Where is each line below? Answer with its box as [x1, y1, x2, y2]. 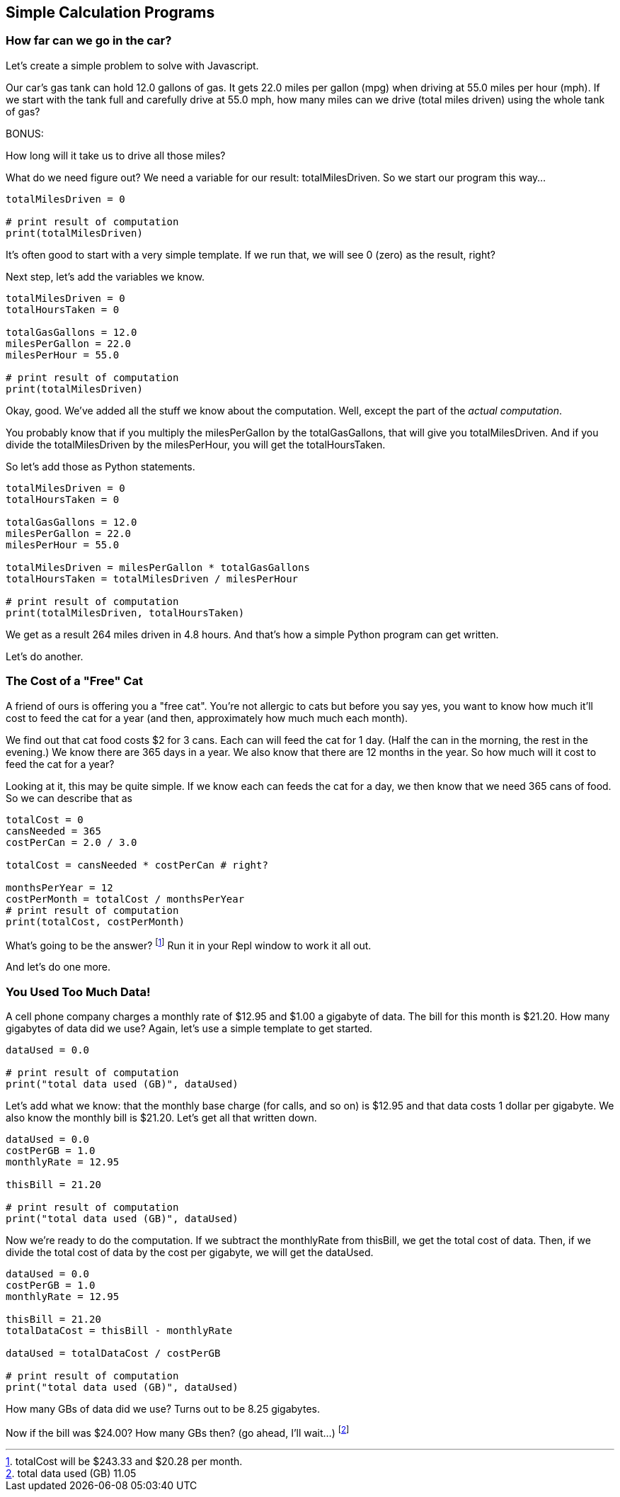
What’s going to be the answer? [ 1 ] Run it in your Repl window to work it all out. [6, 937, 372, 951]
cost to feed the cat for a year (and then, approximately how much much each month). [6, 711, 408, 724]
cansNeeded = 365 [6, 825, 101, 837]
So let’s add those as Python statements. [6, 460, 195, 473]
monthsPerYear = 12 [6, 881, 113, 893]
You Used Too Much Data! [6, 984, 151, 999]
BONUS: [6, 127, 44, 140]
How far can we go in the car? [6, 33, 172, 48]
